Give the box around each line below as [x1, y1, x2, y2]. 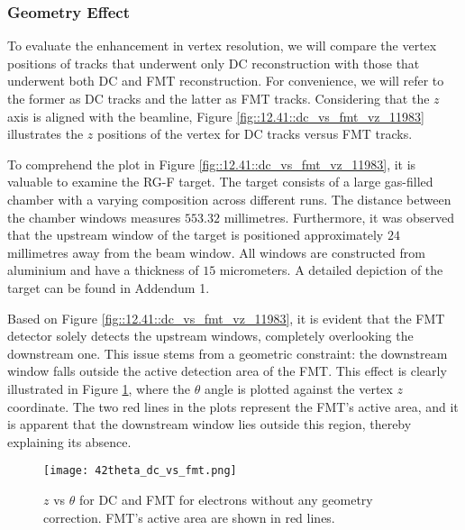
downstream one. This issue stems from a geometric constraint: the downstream [7, 343, 448, 362]
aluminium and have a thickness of [7, 260, 199, 279]
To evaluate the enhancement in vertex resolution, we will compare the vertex [7, 36, 437, 55]
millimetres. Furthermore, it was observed [223, 207, 454, 226]
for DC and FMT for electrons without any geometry [78, 489, 373, 508]
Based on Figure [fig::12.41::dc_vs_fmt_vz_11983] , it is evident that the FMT [7, 308, 445, 327]
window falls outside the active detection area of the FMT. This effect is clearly [7, 361, 447, 380]
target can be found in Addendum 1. [7, 278, 210, 297]
